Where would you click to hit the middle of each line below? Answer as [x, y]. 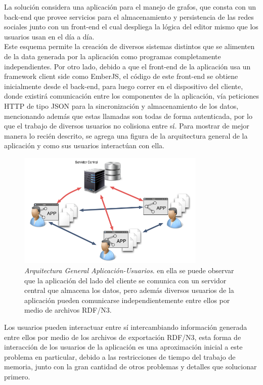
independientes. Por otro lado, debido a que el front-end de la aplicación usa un [127, 66]
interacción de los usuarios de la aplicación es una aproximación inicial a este [123, 347]
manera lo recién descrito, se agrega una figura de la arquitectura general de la [126, 135]
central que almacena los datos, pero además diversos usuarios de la [129, 290]
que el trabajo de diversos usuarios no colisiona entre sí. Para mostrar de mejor [127, 126]
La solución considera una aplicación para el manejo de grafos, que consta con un [130, 7]
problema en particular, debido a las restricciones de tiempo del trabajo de [120, 356]
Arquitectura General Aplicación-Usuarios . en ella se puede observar [129, 270]
